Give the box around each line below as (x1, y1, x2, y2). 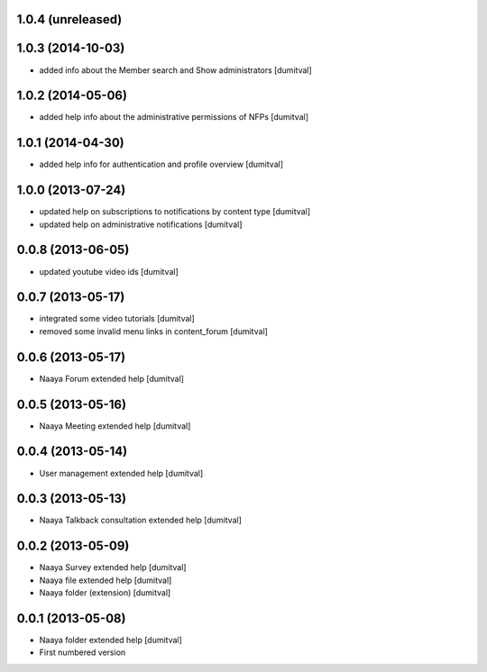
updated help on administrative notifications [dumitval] (39, 219, 243, 230)
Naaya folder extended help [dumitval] (39, 635, 182, 646)
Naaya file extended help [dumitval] (39, 575, 172, 586)
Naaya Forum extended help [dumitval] (39, 373, 185, 384)
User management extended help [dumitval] (39, 468, 204, 478)
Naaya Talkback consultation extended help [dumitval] (39, 514, 243, 526)
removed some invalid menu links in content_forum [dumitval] (39, 325, 268, 337)
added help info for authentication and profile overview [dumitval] (39, 159, 284, 170)
